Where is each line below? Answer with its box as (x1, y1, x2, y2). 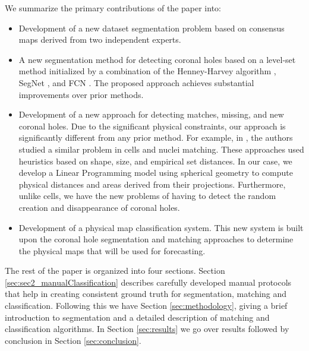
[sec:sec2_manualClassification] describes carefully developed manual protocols (5, 276, 292, 288)
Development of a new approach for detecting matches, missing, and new (18, 108, 284, 121)
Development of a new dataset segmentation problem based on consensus (18, 21, 285, 34)
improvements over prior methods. (18, 88, 144, 100)
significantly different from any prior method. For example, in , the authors (18, 131, 293, 144)
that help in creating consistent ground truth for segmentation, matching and (5, 287, 287, 300)
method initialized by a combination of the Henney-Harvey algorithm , (18, 65, 276, 77)
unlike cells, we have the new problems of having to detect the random (18, 189, 276, 202)
